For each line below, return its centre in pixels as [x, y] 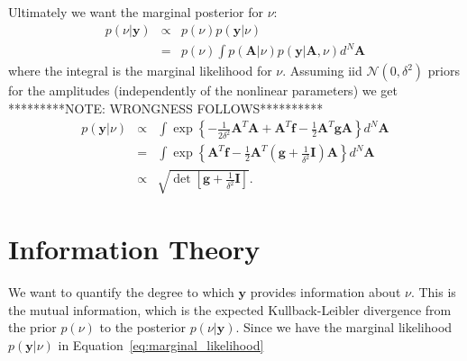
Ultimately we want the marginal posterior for [136, 12]
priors [444, 71]
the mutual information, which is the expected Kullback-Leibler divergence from [230, 309]
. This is [433, 292]
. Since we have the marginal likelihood [344, 327]
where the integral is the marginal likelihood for [140, 71]
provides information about [325, 292]
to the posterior [142, 327]
